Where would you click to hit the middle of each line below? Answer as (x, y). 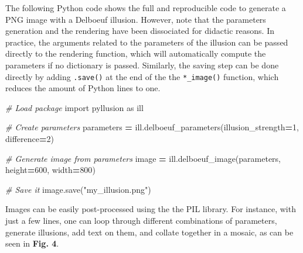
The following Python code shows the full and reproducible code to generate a (146, 8)
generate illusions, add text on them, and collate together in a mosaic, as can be (149, 232)
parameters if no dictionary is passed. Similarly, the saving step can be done (142, 65)
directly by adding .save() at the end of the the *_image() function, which (142, 76)
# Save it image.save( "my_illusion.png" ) (78, 189)
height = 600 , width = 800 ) (50, 170)
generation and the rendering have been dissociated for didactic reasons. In (140, 31)
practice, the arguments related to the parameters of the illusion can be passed (147, 42)
